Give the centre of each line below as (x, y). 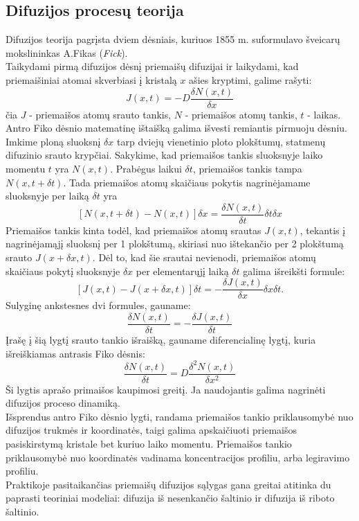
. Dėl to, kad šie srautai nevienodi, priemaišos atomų (204, 257)
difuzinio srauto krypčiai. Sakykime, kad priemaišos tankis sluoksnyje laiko (164, 155)
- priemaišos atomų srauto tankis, (100, 114)
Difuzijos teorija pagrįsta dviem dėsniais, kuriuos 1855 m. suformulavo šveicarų (173, 39)
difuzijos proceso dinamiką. (63, 403)
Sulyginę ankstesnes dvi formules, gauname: (98, 305)
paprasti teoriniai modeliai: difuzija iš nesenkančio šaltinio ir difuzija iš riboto (170, 498)
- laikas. (324, 114)
